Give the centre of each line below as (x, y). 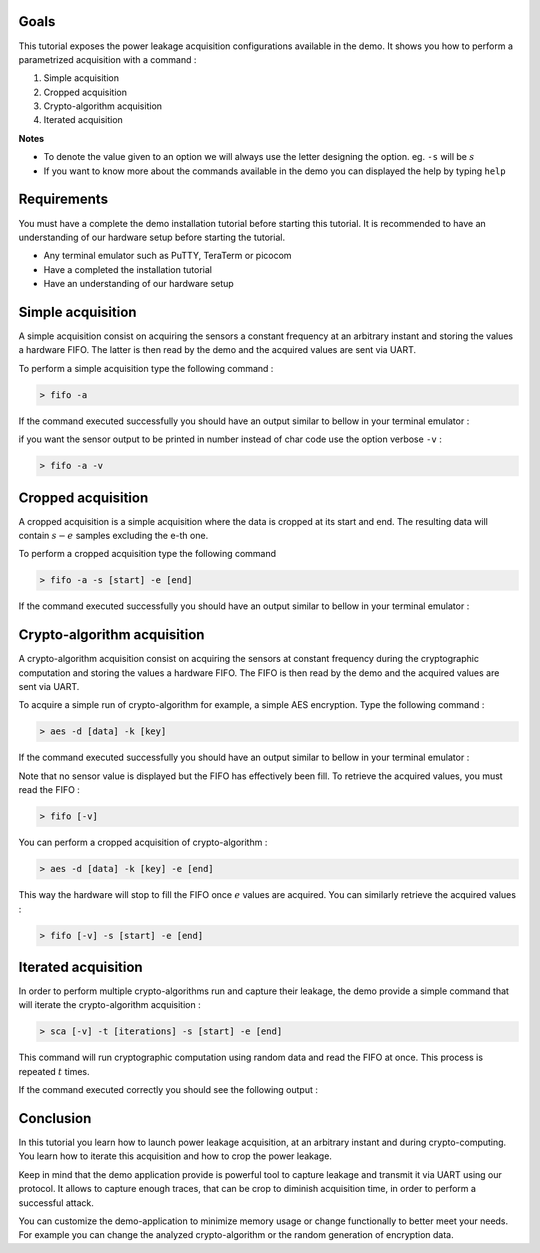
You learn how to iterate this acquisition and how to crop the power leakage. (175, 1156)
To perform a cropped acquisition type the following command (147, 554)
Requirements (63, 199)
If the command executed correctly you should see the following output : (168, 1090)
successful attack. (56, 1202)
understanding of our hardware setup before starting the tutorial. (151, 237)
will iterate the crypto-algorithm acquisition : (109, 1005)
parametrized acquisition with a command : (107, 59)
